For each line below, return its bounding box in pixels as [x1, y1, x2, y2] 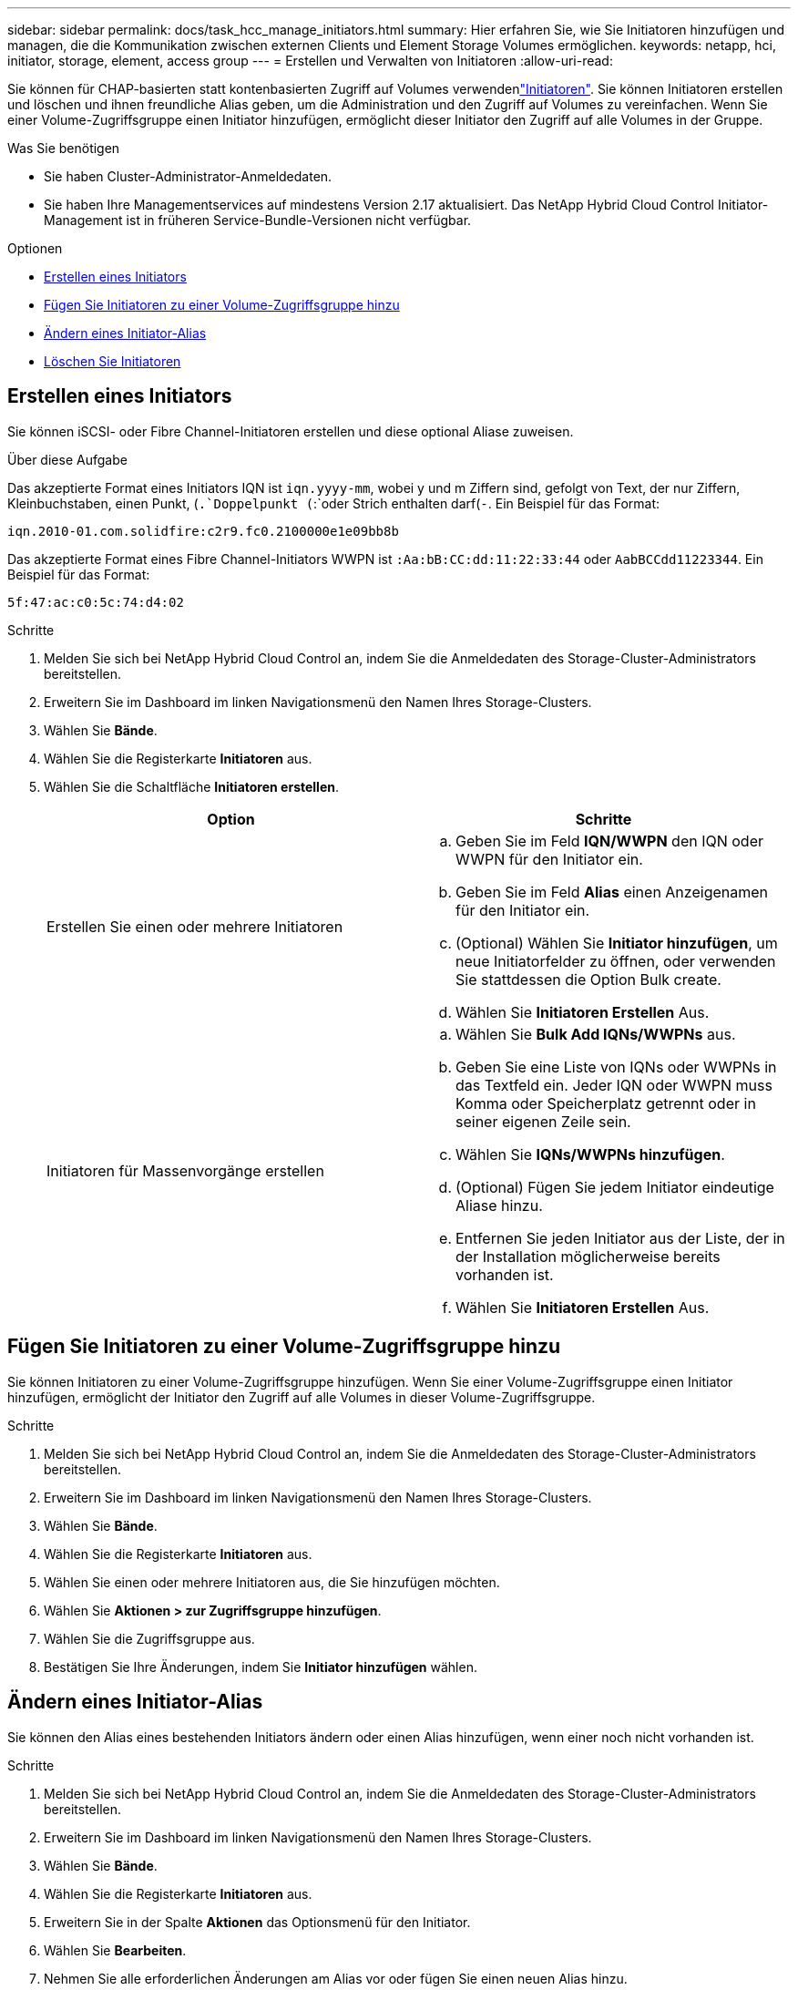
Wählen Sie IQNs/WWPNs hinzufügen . [455, 1144, 725, 1164]
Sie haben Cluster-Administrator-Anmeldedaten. [44, 169, 332, 184]
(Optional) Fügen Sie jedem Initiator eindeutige [455, 1177, 774, 1196]
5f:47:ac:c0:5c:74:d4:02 [7, 594, 184, 610]
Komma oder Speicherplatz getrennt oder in [455, 1093, 756, 1113]
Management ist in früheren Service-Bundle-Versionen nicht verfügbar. [44, 212, 472, 228]
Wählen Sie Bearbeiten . [44, 1942, 187, 1958]
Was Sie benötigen [7, 140, 120, 156]
